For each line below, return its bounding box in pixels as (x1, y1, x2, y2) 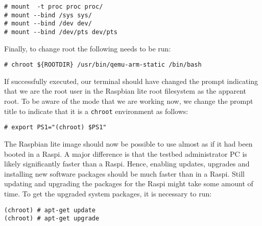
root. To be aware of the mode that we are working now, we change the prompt (4, 96, 253, 106)
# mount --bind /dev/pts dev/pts (4, 28, 117, 36)
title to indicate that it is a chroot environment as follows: (4, 105, 188, 116)
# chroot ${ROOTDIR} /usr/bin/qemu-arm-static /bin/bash (4, 61, 202, 69)
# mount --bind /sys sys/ (4, 11, 92, 19)
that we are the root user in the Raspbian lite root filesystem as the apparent (4, 86, 247, 96)
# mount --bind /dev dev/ (4, 20, 92, 27)
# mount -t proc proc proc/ (4, 3, 103, 10)
